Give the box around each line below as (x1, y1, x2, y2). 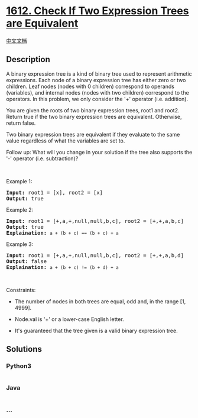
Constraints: (6, 286, 36, 293)
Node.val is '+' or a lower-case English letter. (14, 315, 124, 323)
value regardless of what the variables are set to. (6, 137, 125, 144)
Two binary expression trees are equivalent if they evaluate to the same (6, 131, 180, 138)
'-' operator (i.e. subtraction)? (6, 155, 79, 162)
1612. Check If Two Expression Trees (6, 4, 189, 18)
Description (6, 54, 50, 64)
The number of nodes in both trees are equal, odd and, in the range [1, (14, 297, 186, 305)
